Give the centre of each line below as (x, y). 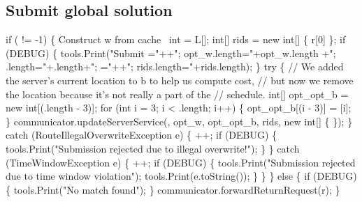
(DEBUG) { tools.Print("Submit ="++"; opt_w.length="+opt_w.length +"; (171, 53)
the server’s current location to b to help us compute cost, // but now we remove (180, 80)
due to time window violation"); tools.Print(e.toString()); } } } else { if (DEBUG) (181, 176)
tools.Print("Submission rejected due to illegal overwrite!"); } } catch (153, 148)
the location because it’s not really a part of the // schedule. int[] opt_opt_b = (177, 94)
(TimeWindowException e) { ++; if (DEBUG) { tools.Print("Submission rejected (181, 162)
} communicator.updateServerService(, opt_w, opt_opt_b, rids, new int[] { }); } (179, 121)
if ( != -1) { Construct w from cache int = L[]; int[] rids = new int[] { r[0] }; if (176, 39)
